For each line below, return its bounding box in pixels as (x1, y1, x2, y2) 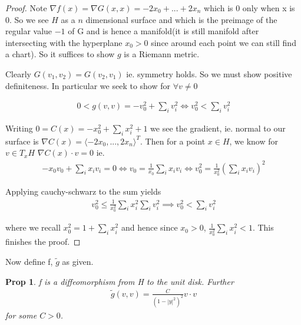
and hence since (121, 221, 178, 234)
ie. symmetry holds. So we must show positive (126, 67, 292, 80)
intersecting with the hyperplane (5, 36, 123, 48)
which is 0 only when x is (204, 2, 295, 14)
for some (5, 308, 37, 321)
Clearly (5, 67, 31, 80)
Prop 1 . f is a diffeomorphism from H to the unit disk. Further (5, 275, 234, 287)
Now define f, (5, 255, 53, 267)
